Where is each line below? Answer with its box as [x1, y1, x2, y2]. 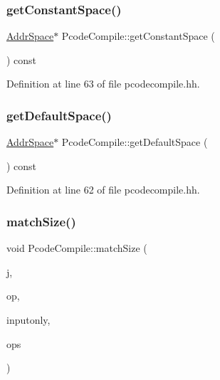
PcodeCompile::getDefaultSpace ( [61, 134, 208, 149]
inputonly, [6, 312, 51, 327]
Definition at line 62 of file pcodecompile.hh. [6, 182, 200, 197]
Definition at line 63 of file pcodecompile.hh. [6, 76, 200, 91]
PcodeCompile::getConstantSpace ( [61, 28, 215, 43]
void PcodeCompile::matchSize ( [6, 241, 147, 255]
